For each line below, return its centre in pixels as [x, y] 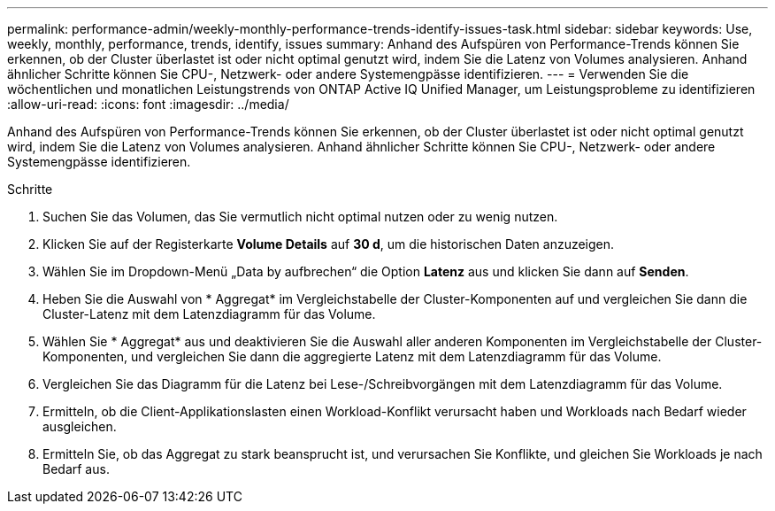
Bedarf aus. [76, 469]
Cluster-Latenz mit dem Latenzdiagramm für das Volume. [209, 314]
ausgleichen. [80, 426]
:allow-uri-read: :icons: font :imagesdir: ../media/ [148, 104]
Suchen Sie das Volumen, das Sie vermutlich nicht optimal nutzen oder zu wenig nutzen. [300, 217]
